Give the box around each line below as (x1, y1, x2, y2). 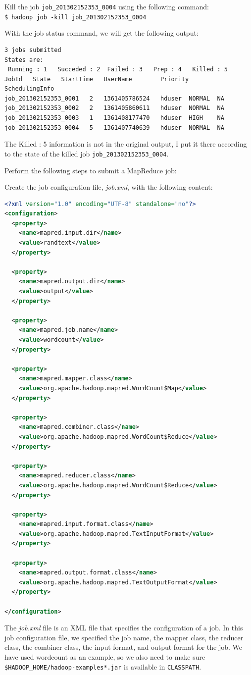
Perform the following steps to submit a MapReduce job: (4, 165, 177, 175)
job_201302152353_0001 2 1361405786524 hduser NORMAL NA (4, 95, 224, 102)
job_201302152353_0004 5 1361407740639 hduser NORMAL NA (4, 124, 224, 131)
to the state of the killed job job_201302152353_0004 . (4, 148, 169, 158)
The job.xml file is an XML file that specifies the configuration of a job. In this (4, 623, 243, 633)
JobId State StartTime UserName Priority (4, 75, 189, 83)
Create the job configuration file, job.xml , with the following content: (4, 182, 213, 192)
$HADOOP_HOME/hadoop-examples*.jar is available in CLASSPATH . (4, 661, 201, 672)
